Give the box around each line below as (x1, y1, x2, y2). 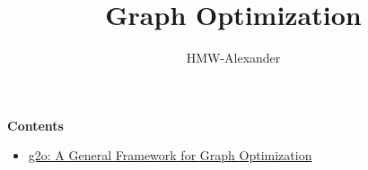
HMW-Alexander (186, 48, 281, 67)
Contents (7, 115, 64, 134)
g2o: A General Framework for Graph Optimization (28, 146, 312, 165)
